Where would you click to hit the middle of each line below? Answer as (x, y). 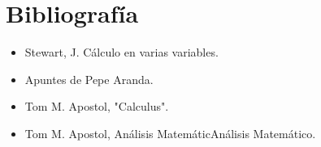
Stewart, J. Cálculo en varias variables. (121, 52)
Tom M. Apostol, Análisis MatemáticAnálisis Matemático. (170, 133)
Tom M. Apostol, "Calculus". (97, 106)
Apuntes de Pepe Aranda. (89, 79)
